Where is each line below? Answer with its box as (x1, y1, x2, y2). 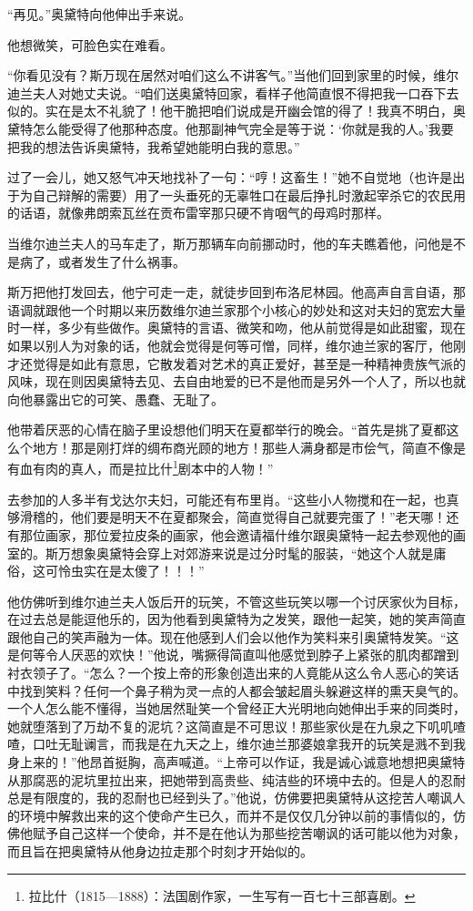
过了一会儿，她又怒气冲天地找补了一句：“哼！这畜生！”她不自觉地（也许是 (7, 168, 453, 187)
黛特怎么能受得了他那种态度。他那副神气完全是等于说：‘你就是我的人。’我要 (7, 118, 454, 138)
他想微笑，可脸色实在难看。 (7, 35, 173, 54)
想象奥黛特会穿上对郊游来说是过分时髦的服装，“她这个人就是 (70, 543, 434, 562)
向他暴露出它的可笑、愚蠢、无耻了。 (7, 389, 224, 408)
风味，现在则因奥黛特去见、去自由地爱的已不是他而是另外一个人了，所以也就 (7, 372, 466, 391)
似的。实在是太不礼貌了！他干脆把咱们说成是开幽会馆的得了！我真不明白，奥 (7, 101, 466, 120)
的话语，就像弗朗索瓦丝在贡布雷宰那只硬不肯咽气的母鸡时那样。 (7, 203, 389, 222)
